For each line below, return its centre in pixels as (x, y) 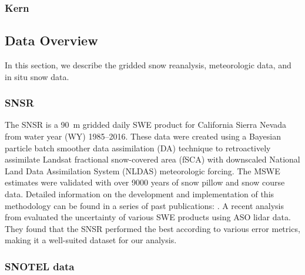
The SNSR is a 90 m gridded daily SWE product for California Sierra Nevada (146, 125)
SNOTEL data (40, 266)
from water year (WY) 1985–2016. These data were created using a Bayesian (143, 136)
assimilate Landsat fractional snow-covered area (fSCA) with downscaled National (152, 159)
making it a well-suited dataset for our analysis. (91, 240)
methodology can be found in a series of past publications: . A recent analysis (144, 205)
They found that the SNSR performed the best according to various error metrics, (152, 228)
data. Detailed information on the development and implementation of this (140, 194)
